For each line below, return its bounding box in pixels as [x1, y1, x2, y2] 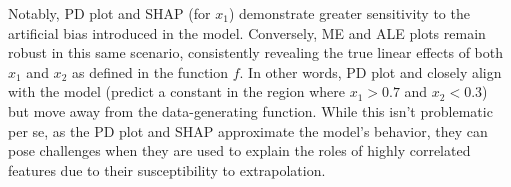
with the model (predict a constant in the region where [8, 81, 345, 102]
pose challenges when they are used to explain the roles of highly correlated [8, 140, 471, 161]
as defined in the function [71, 61, 229, 82]
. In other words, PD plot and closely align [239, 61, 502, 82]
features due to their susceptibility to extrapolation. [8, 159, 326, 180]
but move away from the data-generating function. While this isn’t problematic [8, 100, 493, 121]
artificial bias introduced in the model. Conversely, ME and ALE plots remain [8, 22, 486, 43]
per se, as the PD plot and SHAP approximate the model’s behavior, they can [8, 120, 488, 141]
